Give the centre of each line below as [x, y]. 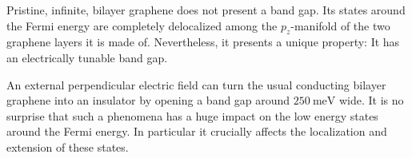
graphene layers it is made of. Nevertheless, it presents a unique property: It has [203, 42]
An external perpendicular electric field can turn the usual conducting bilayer [196, 84]
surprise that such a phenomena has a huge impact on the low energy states [192, 115]
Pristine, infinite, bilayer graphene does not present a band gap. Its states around [206, 10]
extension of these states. [68, 146]
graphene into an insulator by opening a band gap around [148, 100]
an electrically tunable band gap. [87, 57]
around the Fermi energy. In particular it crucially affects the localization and [197, 131]
